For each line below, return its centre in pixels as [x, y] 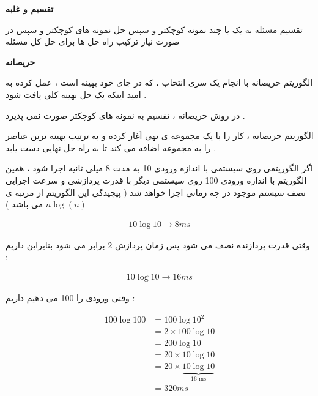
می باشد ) [24, 204]
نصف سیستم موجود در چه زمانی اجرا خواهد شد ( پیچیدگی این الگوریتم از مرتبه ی [156, 192]
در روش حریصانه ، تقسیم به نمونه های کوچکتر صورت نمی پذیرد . [125, 115]
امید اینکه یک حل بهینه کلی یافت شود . [76, 94]
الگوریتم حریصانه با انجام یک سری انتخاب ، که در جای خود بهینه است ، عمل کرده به [159, 82]
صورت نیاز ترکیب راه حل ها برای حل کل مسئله [93, 41]
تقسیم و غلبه [30, 9]
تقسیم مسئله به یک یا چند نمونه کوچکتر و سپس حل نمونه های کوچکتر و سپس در [154, 29]
